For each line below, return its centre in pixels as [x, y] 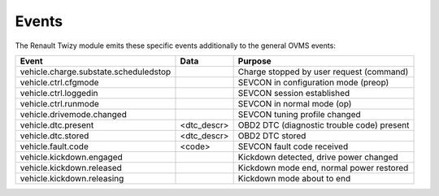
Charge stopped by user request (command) [323, 72]
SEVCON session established [294, 93]
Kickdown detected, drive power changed [318, 157]
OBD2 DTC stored [272, 136]
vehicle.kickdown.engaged [72, 157]
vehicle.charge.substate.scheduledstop [96, 72]
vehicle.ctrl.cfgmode [59, 82]
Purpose [254, 61]
